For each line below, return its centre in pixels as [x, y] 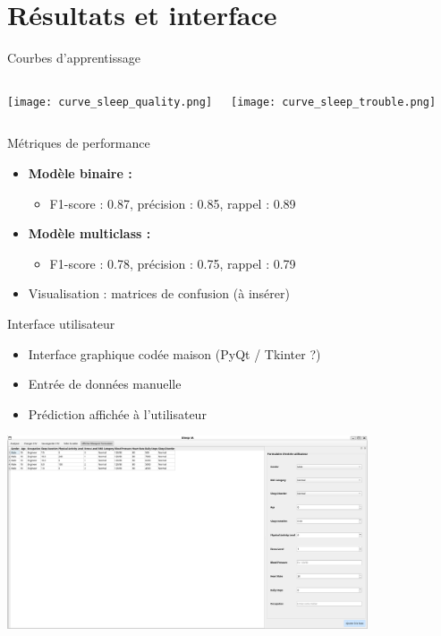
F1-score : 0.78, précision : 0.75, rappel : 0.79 [173, 263]
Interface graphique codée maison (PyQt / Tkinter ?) [174, 353]
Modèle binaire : [80, 172]
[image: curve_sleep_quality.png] [110, 102]
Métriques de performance [79, 143]
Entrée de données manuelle [105, 384]
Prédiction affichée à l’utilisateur [117, 413]
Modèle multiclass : [89, 233]
